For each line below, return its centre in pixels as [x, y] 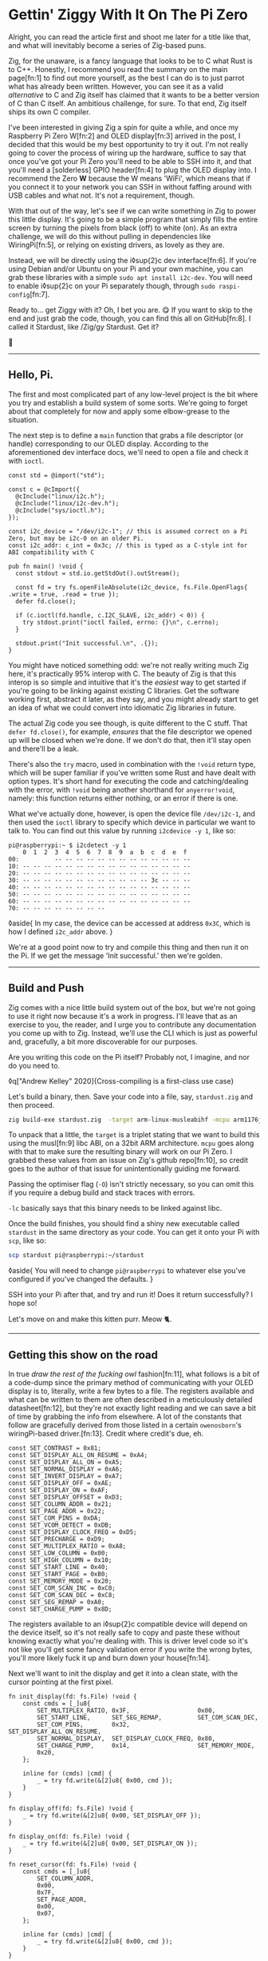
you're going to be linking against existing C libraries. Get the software [124, 690]
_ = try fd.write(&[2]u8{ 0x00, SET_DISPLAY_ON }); [110, 1844]
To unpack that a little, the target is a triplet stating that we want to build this [134, 1135]
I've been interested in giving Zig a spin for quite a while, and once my [124, 127]
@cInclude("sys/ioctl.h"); [60, 510]
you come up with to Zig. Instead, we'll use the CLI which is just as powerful [133, 1032]
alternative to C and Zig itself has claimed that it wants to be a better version [134, 94]
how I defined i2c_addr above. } [61, 931]
